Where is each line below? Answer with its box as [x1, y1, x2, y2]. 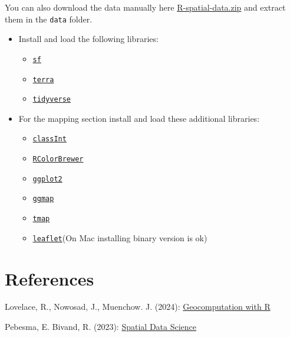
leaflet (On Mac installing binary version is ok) [32, 231, 207, 244]
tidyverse [32, 95, 71, 104]
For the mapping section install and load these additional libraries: [18, 112, 260, 124]
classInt [32, 135, 67, 144]
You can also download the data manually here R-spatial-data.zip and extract [5, 1, 286, 13]
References [5, 266, 94, 290]
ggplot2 [32, 174, 62, 183]
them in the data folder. [5, 12, 93, 25]
